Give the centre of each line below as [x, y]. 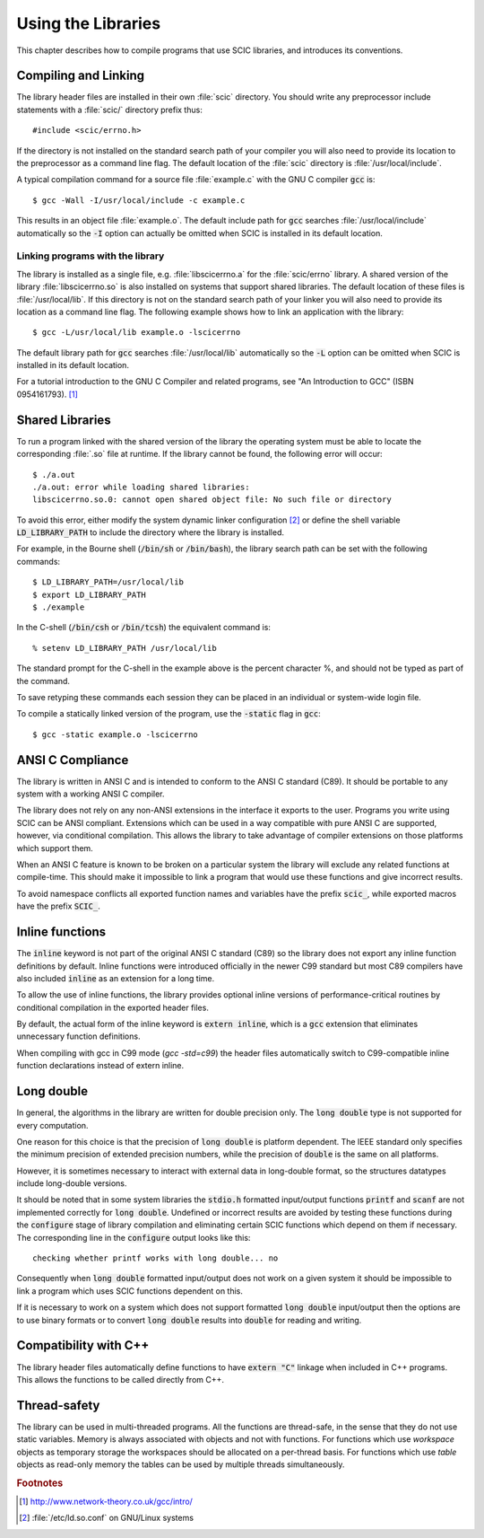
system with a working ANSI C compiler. [91, 794]
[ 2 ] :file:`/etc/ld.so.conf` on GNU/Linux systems [107, 1518]
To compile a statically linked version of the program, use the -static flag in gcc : [169, 714]
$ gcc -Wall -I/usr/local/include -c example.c [139, 200]
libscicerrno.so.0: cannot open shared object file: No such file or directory [212, 500]
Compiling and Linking [81, 76]
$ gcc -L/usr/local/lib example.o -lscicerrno [137, 333]
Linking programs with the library [91, 256]
